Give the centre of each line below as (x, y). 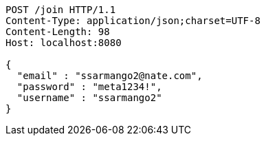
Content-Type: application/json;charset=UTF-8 (133, 21)
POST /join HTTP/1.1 (61, 10)
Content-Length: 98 (58, 32)
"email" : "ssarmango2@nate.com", (110, 76)
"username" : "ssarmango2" (89, 98)
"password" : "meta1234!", (89, 87)
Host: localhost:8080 (64, 43)
